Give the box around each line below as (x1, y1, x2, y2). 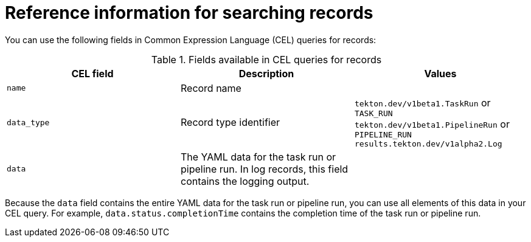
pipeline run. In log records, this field (180, 162, 349, 175)
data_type (7, 117, 50, 127)
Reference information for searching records (5, 2, 373, 23)
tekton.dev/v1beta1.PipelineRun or (354, 117, 510, 130)
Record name (180, 81, 241, 94)
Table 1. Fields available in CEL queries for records (151, 53, 382, 66)
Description (238, 67, 294, 80)
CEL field (71, 67, 114, 80)
